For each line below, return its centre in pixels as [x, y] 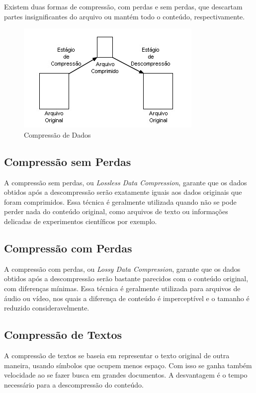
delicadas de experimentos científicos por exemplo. [81, 221]
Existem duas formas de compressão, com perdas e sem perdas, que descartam [123, 6]
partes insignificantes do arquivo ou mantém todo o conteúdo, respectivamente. [125, 16]
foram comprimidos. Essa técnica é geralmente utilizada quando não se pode [120, 201]
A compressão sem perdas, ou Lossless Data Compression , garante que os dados [126, 182]
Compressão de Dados [57, 134]
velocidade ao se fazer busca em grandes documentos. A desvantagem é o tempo [126, 375]
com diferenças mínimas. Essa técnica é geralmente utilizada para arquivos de [122, 288]
